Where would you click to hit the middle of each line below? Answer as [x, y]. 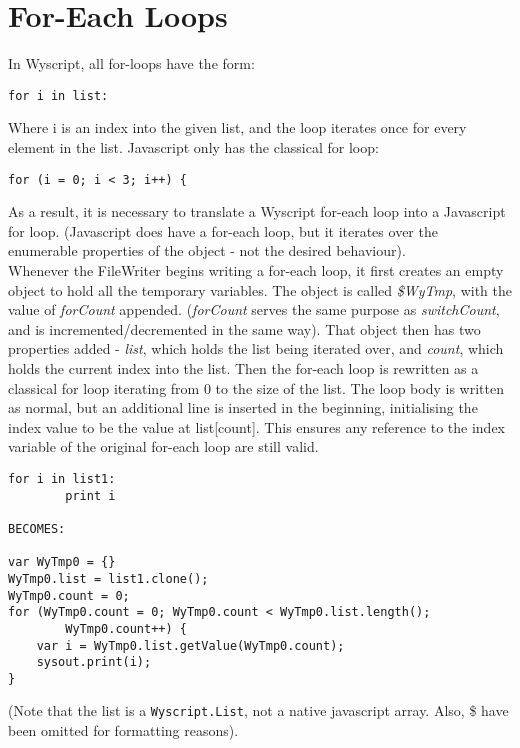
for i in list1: [62, 478]
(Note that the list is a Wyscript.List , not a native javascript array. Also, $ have [258, 710]
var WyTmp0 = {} [62, 562]
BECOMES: [37, 528]
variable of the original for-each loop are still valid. [163, 446]
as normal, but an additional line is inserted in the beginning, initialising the [243, 407]
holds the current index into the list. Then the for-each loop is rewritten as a [243, 367]
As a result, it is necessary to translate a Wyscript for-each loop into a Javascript [257, 211]
